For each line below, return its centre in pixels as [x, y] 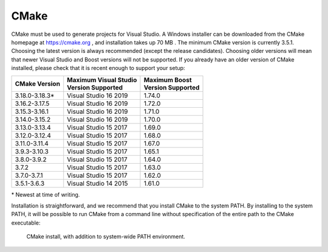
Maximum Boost [168, 80]
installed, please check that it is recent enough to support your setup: [98, 68]
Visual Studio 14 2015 [97, 183]
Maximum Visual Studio [102, 80]
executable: [26, 223]
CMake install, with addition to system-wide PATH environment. [106, 237]
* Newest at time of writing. [46, 194]
